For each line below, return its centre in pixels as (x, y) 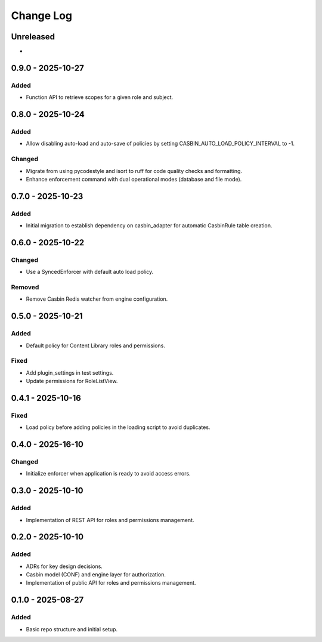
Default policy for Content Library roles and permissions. (95, 345)
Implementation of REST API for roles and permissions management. (110, 520)
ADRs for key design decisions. (64, 566)
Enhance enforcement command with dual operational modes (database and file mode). (134, 179)
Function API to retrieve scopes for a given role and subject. (100, 97)
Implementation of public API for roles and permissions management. (111, 583)
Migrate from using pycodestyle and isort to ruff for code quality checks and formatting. (134, 171)
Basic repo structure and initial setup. (72, 629)
